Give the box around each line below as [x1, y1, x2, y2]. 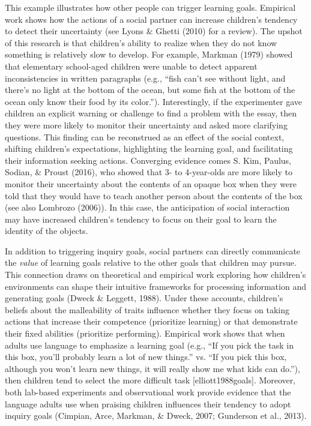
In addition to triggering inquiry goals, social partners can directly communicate [5, 244, 301, 257]
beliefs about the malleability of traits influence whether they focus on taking [5, 303, 290, 316]
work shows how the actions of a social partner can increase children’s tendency [5, 13, 298, 25]
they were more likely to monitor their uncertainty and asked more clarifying [5, 118, 288, 131]
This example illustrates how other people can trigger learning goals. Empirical [5, 1, 296, 13]
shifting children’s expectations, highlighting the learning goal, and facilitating [5, 142, 293, 155]
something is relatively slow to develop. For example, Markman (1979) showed [5, 48, 293, 61]
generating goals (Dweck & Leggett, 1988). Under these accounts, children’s [5, 292, 283, 304]
